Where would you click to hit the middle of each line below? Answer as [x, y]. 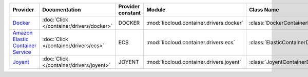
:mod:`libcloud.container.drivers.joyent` [194, 62]
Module [156, 9]
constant [130, 13]
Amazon [23, 33]
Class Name [264, 9]
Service [22, 52]
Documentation [61, 9]
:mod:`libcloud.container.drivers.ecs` [191, 42]
